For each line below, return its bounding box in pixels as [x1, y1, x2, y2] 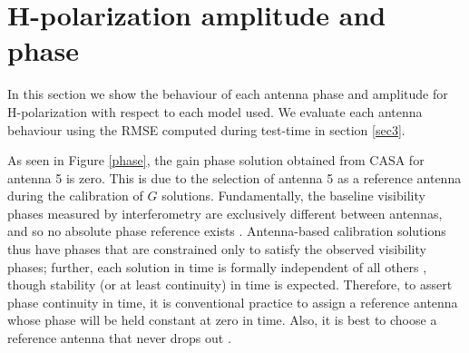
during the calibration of [7, 186, 143, 205]
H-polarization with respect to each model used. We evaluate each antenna [7, 102, 423, 121]
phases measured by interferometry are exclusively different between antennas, [7, 203, 443, 222]
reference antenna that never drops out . [7, 328, 231, 348]
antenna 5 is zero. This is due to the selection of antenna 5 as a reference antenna [7, 168, 462, 187]
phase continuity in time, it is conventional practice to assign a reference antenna [7, 292, 458, 311]
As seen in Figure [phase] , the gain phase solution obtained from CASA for [7, 151, 425, 170]
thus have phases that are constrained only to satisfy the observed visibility [7, 240, 426, 259]
